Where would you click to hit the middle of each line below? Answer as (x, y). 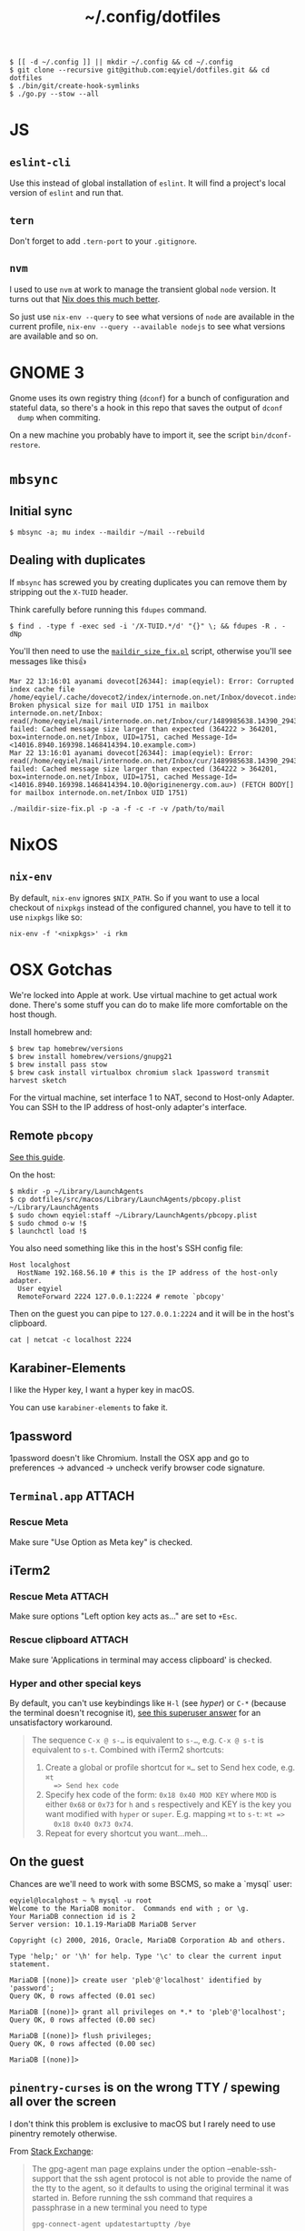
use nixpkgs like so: (46, 917)
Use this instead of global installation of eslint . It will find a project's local (148, 183)
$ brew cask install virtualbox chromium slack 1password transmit (140, 1072)
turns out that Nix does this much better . (85, 298)
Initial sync (41, 511)
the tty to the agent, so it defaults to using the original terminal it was (160, 2188)
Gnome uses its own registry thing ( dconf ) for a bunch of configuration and (149, 398)
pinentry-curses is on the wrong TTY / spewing (145, 2088)
